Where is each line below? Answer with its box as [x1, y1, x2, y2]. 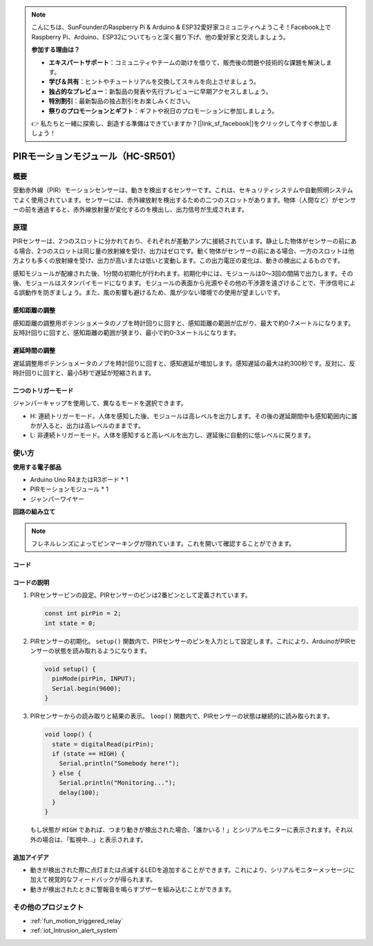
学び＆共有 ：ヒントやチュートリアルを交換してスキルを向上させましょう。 [48, 77, 260, 86]
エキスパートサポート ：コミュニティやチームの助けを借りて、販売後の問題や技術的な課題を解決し [48, 58, 326, 66]
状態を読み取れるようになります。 [54, 647, 151, 655]
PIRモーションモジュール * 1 [30, 485, 109, 494]
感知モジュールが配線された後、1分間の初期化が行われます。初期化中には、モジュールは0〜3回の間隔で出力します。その [12, 269, 354, 277]
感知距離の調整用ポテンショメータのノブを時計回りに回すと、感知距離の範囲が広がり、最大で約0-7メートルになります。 [12, 319, 355, 327]
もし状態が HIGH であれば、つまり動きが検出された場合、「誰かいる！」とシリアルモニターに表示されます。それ [30, 826, 347, 834]
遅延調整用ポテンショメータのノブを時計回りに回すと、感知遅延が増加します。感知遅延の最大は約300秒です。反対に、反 [12, 359, 356, 367]
